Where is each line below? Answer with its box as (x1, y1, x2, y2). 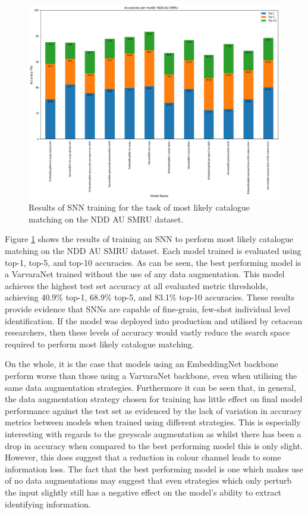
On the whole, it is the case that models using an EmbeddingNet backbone (5, 358, 278, 370)
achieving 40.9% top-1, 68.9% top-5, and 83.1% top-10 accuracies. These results (5, 291, 295, 303)
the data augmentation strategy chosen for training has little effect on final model (5, 393, 303, 405)
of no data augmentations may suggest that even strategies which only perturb (5, 474, 292, 487)
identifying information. (5, 497, 91, 510)
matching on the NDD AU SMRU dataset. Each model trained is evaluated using (5, 245, 301, 257)
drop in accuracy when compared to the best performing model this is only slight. (5, 439, 303, 452)
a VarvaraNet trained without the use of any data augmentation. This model (5, 268, 285, 280)
